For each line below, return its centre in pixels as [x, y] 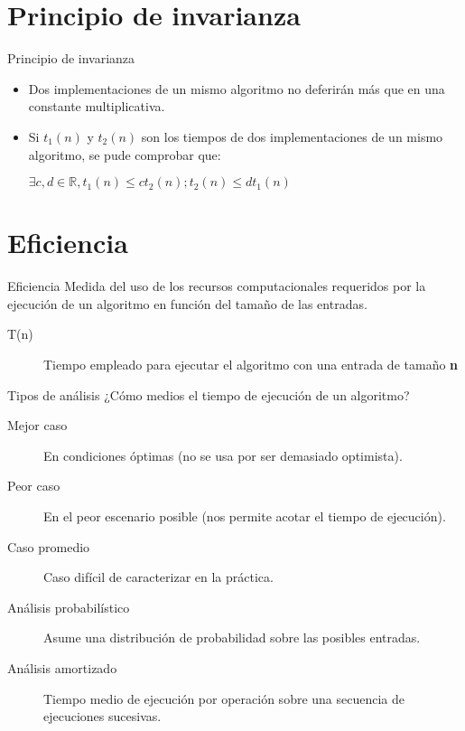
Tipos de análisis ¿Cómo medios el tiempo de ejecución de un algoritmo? [209, 394]
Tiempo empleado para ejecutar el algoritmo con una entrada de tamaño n [251, 364]
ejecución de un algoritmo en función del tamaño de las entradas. [187, 303]
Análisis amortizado [62, 667]
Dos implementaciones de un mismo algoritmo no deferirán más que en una [237, 88]
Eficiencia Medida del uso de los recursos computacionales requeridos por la [217, 286]
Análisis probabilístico [69, 607]
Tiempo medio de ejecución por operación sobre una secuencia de [224, 698]
